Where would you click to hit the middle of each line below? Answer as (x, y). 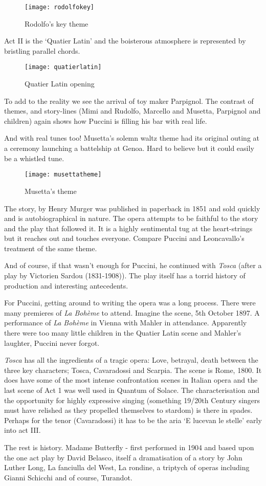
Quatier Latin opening (60, 84)
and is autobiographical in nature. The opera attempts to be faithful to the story (131, 218)
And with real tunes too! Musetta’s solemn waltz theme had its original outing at (132, 138)
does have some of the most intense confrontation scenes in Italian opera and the (131, 380)
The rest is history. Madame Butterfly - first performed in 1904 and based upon (129, 447)
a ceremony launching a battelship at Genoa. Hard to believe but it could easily (129, 148)
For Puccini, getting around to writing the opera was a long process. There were (130, 303)
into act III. (23, 430)
